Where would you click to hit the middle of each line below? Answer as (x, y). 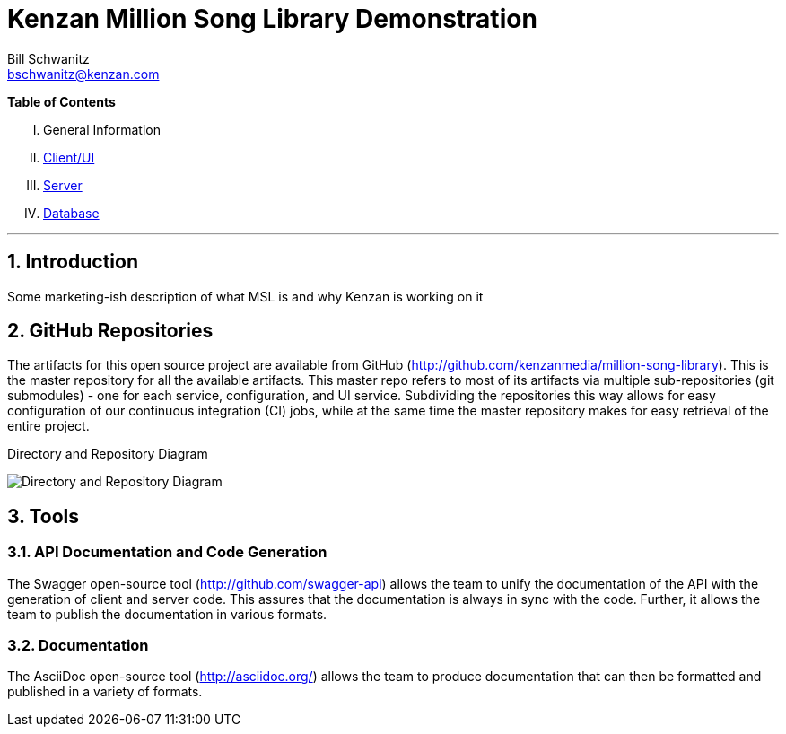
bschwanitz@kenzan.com (83, 74)
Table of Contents (61, 101)
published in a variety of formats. (105, 692)
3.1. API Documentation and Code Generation (167, 552)
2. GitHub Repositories (110, 331)
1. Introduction (73, 262)
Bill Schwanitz (48, 58)
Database (71, 213)
